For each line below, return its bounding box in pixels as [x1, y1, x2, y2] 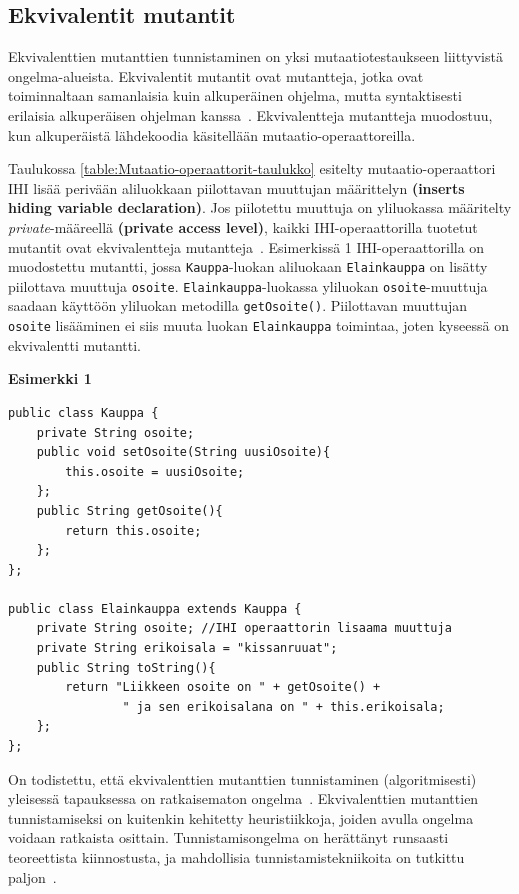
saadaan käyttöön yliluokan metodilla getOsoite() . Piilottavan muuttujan [8, 295, 468, 316]
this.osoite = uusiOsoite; [65, 464, 245, 479]
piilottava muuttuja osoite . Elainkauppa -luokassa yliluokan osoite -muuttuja [8, 275, 488, 296]
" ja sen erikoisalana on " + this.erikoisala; [122, 699, 445, 714]
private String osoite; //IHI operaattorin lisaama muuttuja [36, 621, 452, 636]
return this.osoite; [65, 523, 202, 538]
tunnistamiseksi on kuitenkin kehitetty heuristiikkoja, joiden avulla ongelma [8, 807, 474, 828]
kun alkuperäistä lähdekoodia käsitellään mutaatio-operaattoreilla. [8, 124, 416, 145]
